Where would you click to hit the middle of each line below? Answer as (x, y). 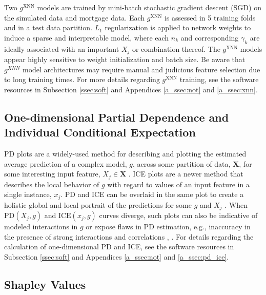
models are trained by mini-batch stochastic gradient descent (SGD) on (149, 7)
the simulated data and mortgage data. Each (75, 17)
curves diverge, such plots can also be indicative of (178, 215)
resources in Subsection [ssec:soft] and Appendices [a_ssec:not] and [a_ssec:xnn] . (131, 89)
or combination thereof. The (176, 48)
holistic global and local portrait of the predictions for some (98, 204)
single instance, (28, 194)
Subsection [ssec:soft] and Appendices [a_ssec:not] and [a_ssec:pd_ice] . (117, 256)
